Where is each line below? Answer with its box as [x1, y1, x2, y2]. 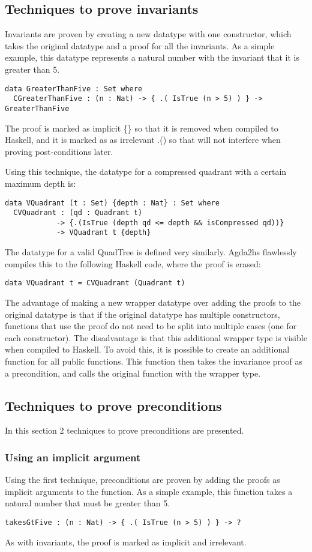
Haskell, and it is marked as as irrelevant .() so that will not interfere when [5, 133, 281, 146]
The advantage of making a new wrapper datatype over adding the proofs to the [5, 296, 301, 308]
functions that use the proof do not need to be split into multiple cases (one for [5, 320, 297, 332]
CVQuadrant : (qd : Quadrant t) [13, 208, 143, 217]
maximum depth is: [5, 177, 76, 189]
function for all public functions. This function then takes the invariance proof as [5, 354, 302, 367]
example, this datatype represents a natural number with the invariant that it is [5, 51, 299, 64]
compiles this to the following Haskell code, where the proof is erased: [5, 257, 261, 270]
